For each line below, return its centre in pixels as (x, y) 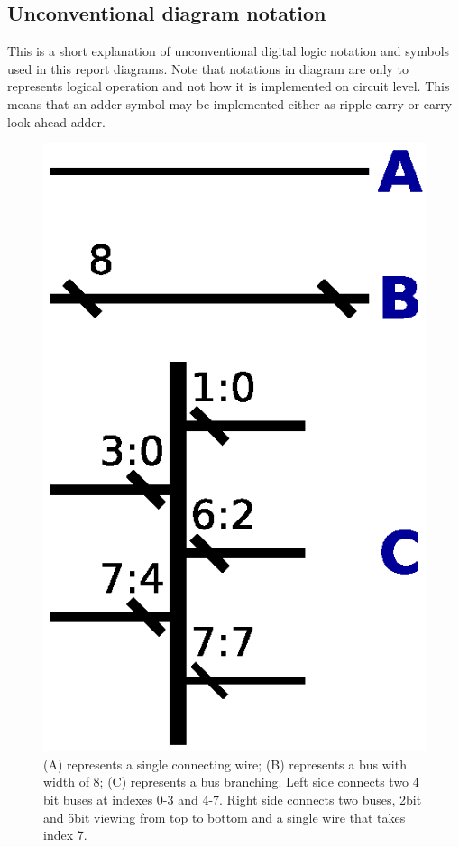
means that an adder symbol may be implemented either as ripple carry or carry (230, 103)
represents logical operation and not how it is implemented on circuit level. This (229, 86)
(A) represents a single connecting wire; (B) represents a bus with (225, 764)
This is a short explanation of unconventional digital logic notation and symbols (229, 51)
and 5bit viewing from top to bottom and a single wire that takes (225, 817)
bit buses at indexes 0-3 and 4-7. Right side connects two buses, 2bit (233, 800)
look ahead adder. (56, 121)
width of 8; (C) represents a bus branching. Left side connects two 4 (231, 782)
